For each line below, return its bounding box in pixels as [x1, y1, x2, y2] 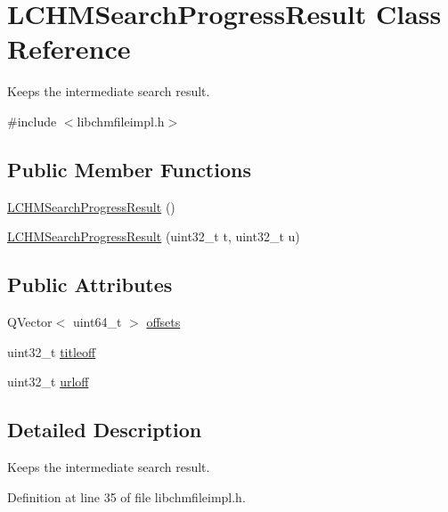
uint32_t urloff [7, 372, 89, 391]
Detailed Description [7, 416, 202, 443]
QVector [7, 313, 53, 331]
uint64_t [72, 313, 122, 331]
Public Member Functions [7, 155, 251, 183]
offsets [146, 313, 181, 331]
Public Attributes [7, 271, 173, 298]
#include [7, 111, 57, 130]
